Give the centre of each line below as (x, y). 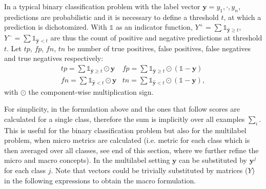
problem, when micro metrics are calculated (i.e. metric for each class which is (127, 140)
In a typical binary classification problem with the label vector (102, 6)
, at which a (242, 17)
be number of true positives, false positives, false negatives (159, 48)
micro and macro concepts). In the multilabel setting (87, 160)
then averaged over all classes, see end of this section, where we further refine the (131, 150)
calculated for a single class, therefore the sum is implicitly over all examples (125, 119)
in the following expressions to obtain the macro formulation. (100, 180)
